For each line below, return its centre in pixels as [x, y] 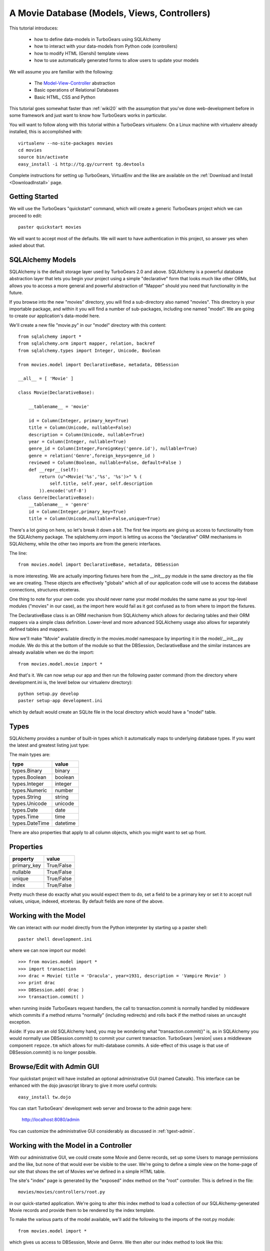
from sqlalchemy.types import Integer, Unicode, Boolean [89, 351]
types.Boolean [29, 777]
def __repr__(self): [53, 470]
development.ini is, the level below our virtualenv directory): [71, 682]
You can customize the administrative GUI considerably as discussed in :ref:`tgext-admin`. [102, 1131]
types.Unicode [29, 803]
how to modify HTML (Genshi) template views [81, 53]
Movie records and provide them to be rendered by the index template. [82, 1210]
